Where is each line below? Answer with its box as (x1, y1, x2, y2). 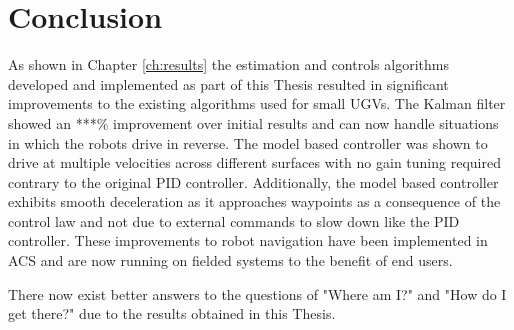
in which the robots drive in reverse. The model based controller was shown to (8, 132, 488, 153)
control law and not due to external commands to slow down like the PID (8, 210, 460, 231)
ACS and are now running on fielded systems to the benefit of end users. (8, 250, 453, 271)
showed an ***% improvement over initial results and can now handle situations (8, 112, 499, 133)
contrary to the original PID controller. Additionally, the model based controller (8, 171, 499, 192)
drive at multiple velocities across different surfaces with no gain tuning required (8, 152, 501, 173)
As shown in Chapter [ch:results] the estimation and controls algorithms (8, 54, 449, 75)
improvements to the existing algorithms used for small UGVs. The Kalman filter (8, 93, 506, 114)
